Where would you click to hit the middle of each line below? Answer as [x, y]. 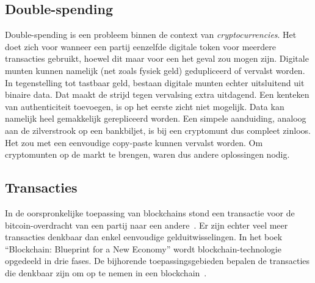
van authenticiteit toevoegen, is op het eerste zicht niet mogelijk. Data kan [145, 106]
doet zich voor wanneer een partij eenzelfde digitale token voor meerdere [140, 46]
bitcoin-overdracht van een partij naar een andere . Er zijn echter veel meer [147, 225]
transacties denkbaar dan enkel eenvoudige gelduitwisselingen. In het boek [144, 237]
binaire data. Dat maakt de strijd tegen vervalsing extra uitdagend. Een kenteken [157, 94]
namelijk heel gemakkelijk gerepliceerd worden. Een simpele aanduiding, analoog [156, 118]
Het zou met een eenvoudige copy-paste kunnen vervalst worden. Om [134, 142]
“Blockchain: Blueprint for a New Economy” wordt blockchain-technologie [143, 248]
